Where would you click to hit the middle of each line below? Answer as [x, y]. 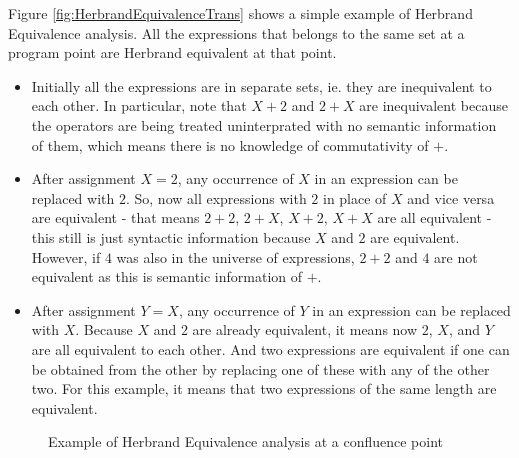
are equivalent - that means [115, 217]
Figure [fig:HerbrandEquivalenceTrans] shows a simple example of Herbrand [240, 13]
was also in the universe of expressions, [235, 256]
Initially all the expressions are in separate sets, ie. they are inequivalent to [261, 85]
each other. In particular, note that [139, 105]
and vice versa [451, 197]
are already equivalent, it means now [305, 329]
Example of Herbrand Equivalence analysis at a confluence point [245, 441]
